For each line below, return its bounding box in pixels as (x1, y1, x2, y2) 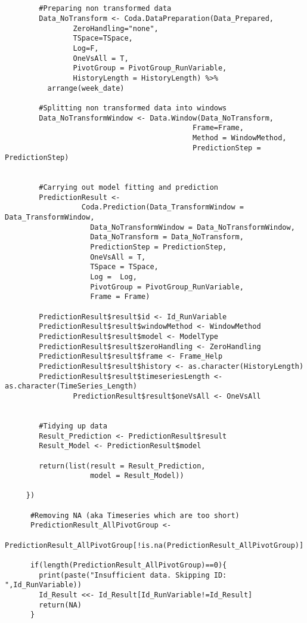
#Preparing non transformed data (39, 4, 172, 13)
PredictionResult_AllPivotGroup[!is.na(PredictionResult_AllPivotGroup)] (5, 541, 304, 550)
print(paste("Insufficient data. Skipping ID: (39, 570, 227, 579)
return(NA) (39, 600, 82, 609)
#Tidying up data (39, 421, 107, 430)
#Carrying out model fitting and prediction (39, 183, 218, 192)
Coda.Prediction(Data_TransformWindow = (81, 203, 244, 212)
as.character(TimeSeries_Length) (5, 382, 137, 391)
